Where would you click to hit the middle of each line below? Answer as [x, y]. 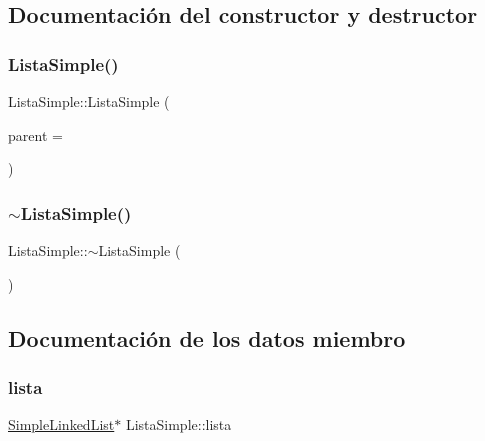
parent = [35, 134]
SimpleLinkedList [61, 424]
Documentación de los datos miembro [207, 337]
